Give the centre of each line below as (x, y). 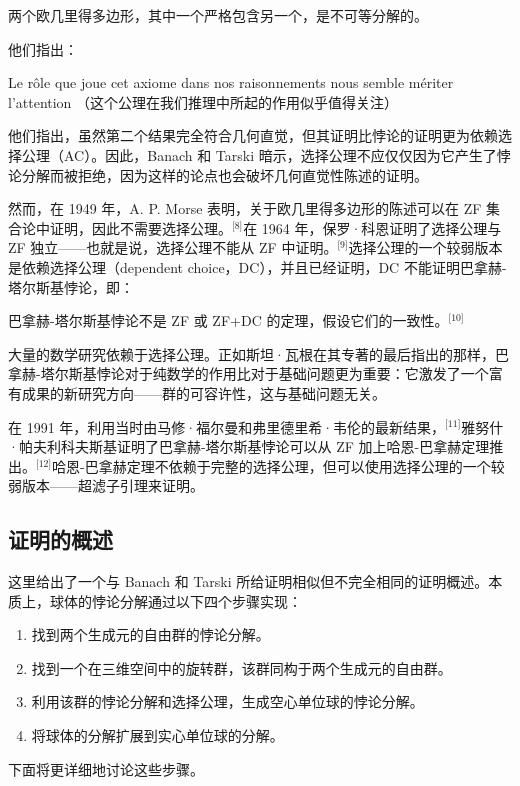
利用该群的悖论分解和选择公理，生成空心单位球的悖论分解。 (227, 701)
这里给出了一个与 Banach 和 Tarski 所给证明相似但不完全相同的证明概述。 (248, 581)
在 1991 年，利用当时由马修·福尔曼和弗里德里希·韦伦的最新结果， (227, 426)
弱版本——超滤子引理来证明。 (106, 485)
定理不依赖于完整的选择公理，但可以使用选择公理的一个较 (315, 465)
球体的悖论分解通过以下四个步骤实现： (175, 600)
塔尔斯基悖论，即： (71, 286)
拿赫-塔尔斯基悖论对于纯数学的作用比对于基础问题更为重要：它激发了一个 (248, 373)
